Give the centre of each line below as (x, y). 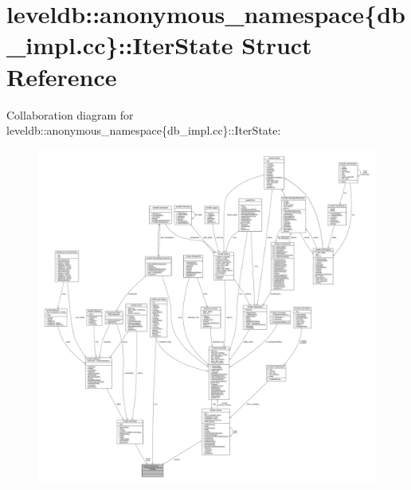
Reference (62, 76)
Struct (277, 45)
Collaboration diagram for (70, 114)
